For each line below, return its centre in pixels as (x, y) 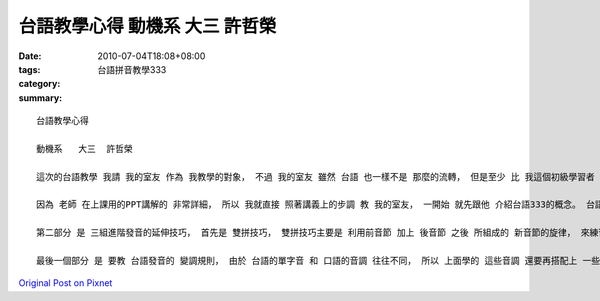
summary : (40, 97)
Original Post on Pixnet (65, 283)
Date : (30, 56)
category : (39, 84)
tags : (29, 69)
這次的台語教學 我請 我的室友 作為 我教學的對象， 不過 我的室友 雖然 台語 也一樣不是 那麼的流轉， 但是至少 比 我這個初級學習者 (315, 176)
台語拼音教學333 (132, 69)
